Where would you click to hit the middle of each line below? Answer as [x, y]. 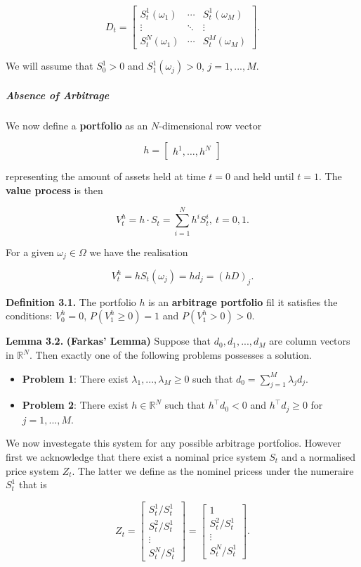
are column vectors [310, 341]
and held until [264, 176]
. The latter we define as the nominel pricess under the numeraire [213, 470]
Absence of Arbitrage [58, 95]
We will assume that [50, 66]
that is [33, 484]
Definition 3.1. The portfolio [71, 301]
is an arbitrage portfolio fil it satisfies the [243, 301]
